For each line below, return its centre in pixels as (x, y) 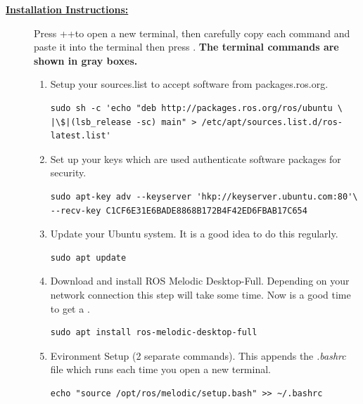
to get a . (70, 308)
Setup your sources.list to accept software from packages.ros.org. (189, 84)
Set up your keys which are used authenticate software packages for (196, 158)
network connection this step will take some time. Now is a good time (200, 294)
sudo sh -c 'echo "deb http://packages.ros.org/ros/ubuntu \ (197, 108)
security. (68, 172)
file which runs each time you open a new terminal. (160, 369)
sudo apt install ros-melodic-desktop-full (154, 333)
